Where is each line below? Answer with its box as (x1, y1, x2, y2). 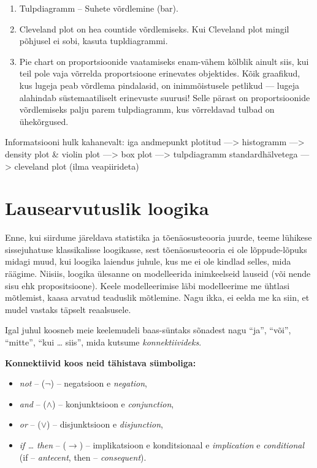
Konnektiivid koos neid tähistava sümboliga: (5, 356, 196, 369)
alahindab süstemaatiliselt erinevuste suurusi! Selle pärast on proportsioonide (19, 91, 310, 104)
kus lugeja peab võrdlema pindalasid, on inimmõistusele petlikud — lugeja (19, 78, 299, 91)
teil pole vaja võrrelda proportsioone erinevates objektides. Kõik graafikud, (19, 67, 300, 80)
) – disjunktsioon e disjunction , (46, 418, 163, 431)
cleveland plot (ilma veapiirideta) (14, 159, 139, 172)
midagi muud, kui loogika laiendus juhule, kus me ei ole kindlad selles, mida (5, 255, 291, 268)
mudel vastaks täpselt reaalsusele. (5, 303, 131, 315)
